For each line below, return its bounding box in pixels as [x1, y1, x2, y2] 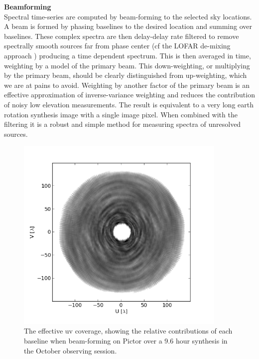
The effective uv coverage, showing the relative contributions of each [24, 326, 233, 336]
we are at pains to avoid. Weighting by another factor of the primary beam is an [4, 79, 250, 90]
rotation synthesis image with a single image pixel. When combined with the [4, 109, 238, 119]
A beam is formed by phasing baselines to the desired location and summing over [4, 21, 252, 31]
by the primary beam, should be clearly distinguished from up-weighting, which [4, 70, 247, 80]
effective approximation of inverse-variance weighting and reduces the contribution [4, 89, 255, 100]
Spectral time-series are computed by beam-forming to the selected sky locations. [4, 11, 252, 21]
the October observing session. [24, 345, 117, 356]
